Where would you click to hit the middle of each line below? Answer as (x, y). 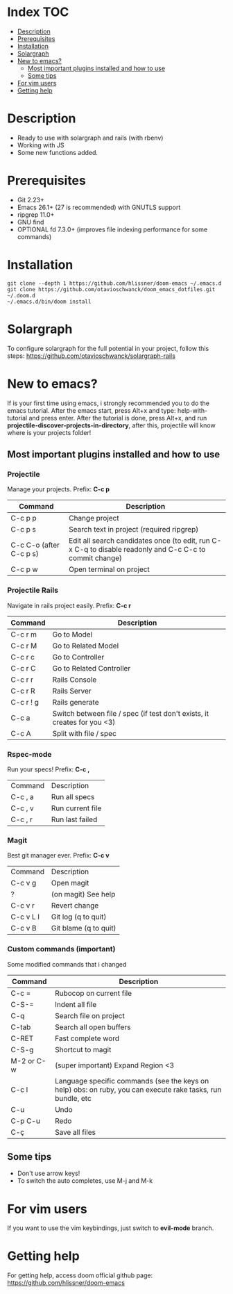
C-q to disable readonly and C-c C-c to (140, 550)
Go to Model (72, 634)
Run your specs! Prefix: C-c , (49, 769)
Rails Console (75, 680)
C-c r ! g (25, 702)
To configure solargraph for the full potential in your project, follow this (108, 348)
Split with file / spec (84, 733)
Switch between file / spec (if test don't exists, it (131, 713)
